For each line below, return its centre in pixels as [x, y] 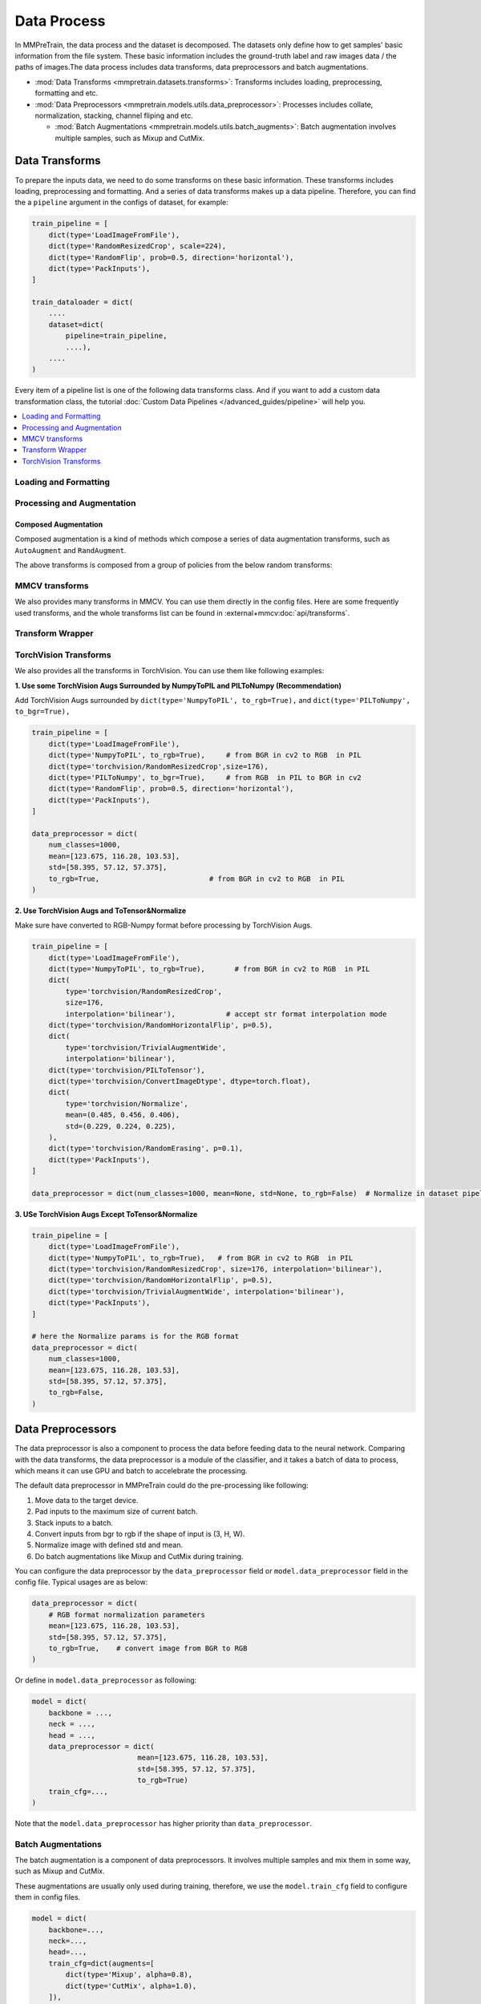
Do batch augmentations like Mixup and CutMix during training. [139, 1556]
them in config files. [48, 1897]
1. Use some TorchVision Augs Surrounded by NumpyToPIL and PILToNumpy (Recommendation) [178, 685]
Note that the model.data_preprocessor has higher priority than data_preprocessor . [164, 1823]
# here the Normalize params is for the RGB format [135, 1336]
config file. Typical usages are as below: [81, 1582]
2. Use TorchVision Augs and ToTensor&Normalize [101, 911]
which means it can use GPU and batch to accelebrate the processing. [131, 1470]
